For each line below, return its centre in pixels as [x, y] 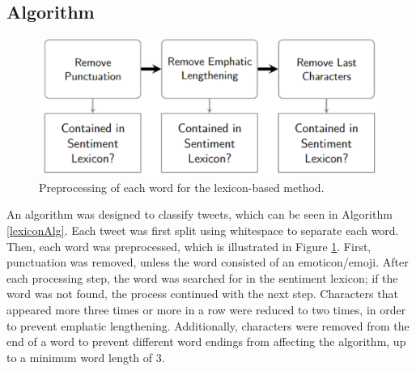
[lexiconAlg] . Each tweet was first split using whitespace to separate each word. [203, 230]
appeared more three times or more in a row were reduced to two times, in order [206, 309]
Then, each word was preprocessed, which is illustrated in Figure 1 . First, [189, 246]
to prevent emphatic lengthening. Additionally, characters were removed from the [208, 325]
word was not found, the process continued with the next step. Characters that [202, 294]
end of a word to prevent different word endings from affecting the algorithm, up [206, 341]
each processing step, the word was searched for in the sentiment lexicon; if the [202, 277]
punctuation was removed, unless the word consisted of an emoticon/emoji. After [208, 262]
